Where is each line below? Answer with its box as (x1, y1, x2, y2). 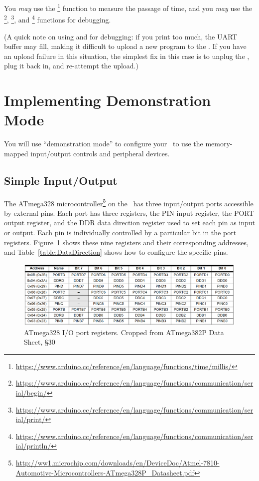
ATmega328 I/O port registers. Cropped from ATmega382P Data (24, 327, 224, 337)
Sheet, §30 (24, 337, 55, 347)
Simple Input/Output (4, 172, 118, 188)
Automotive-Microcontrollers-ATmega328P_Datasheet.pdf (15, 467, 194, 478)
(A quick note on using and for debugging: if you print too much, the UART (4, 31, 238, 41)
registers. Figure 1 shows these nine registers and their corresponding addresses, (4, 237, 249, 247)
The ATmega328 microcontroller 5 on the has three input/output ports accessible (4, 196, 254, 208)
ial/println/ (15, 441, 51, 451)
